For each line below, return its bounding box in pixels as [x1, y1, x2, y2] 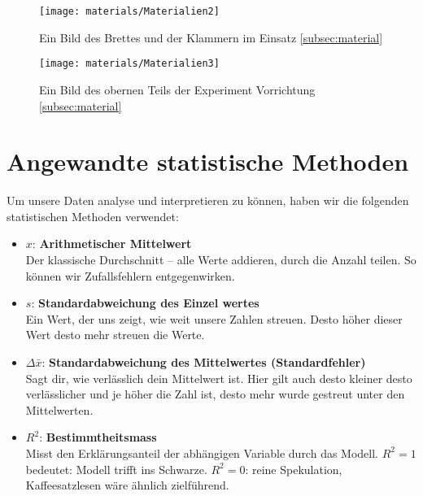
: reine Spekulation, [245, 460, 342, 477]
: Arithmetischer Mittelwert [32, 235, 192, 252]
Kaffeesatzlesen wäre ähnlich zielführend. [25, 476, 229, 494]
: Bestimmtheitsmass [39, 429, 157, 446]
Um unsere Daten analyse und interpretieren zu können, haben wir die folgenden [7, 192, 409, 209]
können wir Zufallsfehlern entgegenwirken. [25, 267, 235, 284]
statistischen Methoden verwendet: [7, 207, 179, 224]
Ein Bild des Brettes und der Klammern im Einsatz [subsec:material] [39, 28, 383, 46]
